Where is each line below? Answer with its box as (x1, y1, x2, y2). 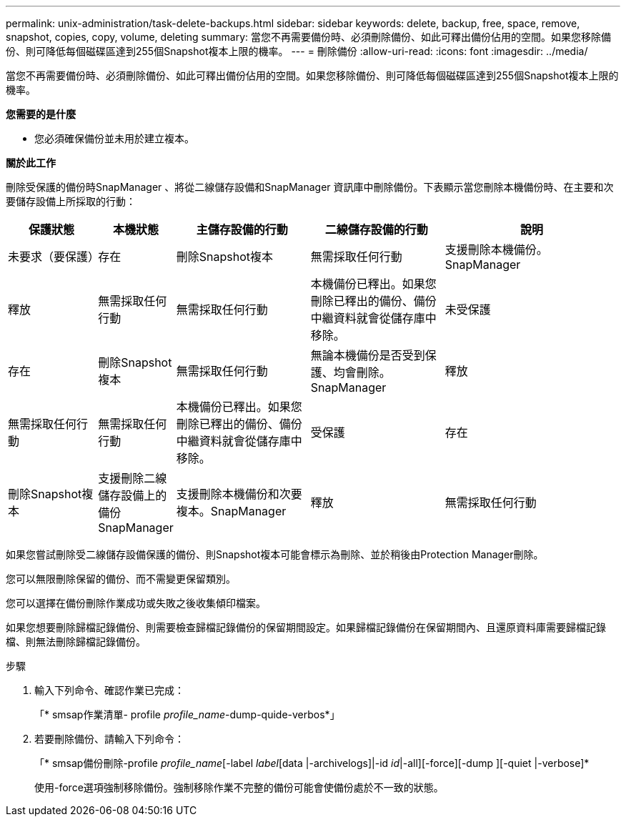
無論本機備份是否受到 (310, 348, 425, 362)
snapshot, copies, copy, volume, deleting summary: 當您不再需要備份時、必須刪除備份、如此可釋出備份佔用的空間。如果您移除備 (6, 31, 611, 43)
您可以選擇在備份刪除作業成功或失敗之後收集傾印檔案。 (6, 597, 266, 609)
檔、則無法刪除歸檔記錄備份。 (6, 635, 146, 648)
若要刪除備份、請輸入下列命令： (34, 733, 184, 745)
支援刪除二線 (98, 471, 167, 485)
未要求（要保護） (8, 249, 100, 264)
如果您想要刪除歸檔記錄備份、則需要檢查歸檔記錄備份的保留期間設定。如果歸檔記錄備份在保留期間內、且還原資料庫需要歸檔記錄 (6, 621, 606, 633)
